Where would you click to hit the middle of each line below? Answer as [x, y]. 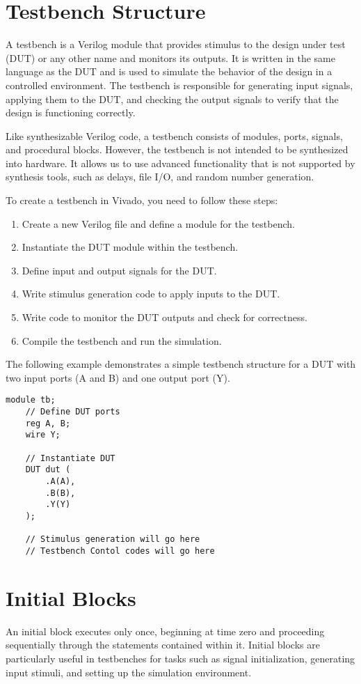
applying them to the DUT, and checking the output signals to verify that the [172, 99]
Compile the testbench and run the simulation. [122, 340]
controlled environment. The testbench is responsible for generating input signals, [179, 85]
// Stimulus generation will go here [113, 539]
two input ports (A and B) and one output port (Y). [118, 377]
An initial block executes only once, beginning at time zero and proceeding [165, 631]
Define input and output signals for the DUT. [119, 270]
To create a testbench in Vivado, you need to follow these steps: [142, 200]
